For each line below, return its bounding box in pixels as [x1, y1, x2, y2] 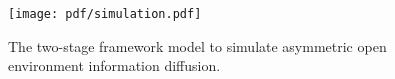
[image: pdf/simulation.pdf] [8, 7, 202, 21]
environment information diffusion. [8, 55, 221, 76]
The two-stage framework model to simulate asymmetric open [8, 35, 387, 56]
